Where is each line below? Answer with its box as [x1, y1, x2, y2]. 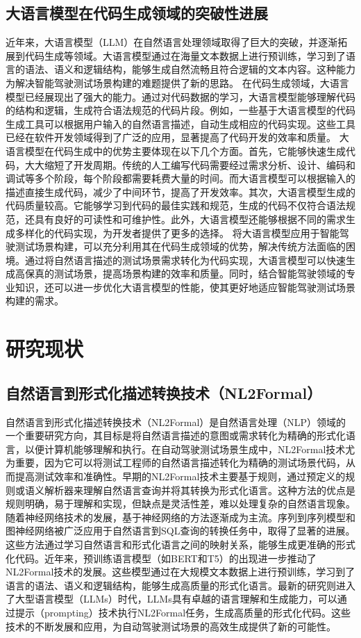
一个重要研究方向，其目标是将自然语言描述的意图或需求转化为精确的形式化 [6, 428, 346, 443]
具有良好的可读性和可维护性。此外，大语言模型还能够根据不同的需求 [34, 211, 346, 226]
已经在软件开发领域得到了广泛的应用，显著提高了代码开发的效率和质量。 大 [6, 130, 349, 145]
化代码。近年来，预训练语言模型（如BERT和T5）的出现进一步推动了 [6, 550, 317, 565]
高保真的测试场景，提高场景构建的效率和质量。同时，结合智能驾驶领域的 [15, 266, 346, 281]
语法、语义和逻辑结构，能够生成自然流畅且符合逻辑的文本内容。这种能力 [24, 62, 355, 76]
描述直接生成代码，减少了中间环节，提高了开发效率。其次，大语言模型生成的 [6, 184, 355, 199]
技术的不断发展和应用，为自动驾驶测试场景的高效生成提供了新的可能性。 [6, 619, 336, 633]
